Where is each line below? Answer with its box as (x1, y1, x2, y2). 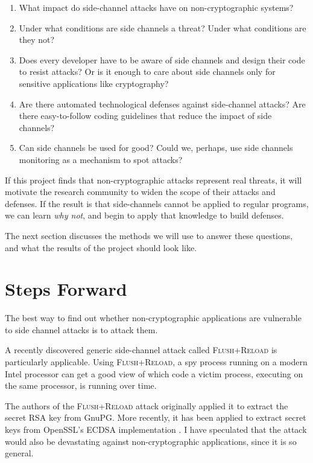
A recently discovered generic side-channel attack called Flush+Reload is (5, 343, 277, 356)
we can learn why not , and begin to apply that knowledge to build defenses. (5, 209, 284, 222)
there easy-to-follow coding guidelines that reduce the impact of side (19, 109, 272, 122)
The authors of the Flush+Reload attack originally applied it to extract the (5, 399, 288, 412)
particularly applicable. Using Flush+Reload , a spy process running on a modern (5, 356, 308, 368)
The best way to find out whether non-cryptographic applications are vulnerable (5, 311, 302, 324)
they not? (19, 33, 55, 46)
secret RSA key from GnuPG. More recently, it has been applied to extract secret (5, 411, 306, 424)
